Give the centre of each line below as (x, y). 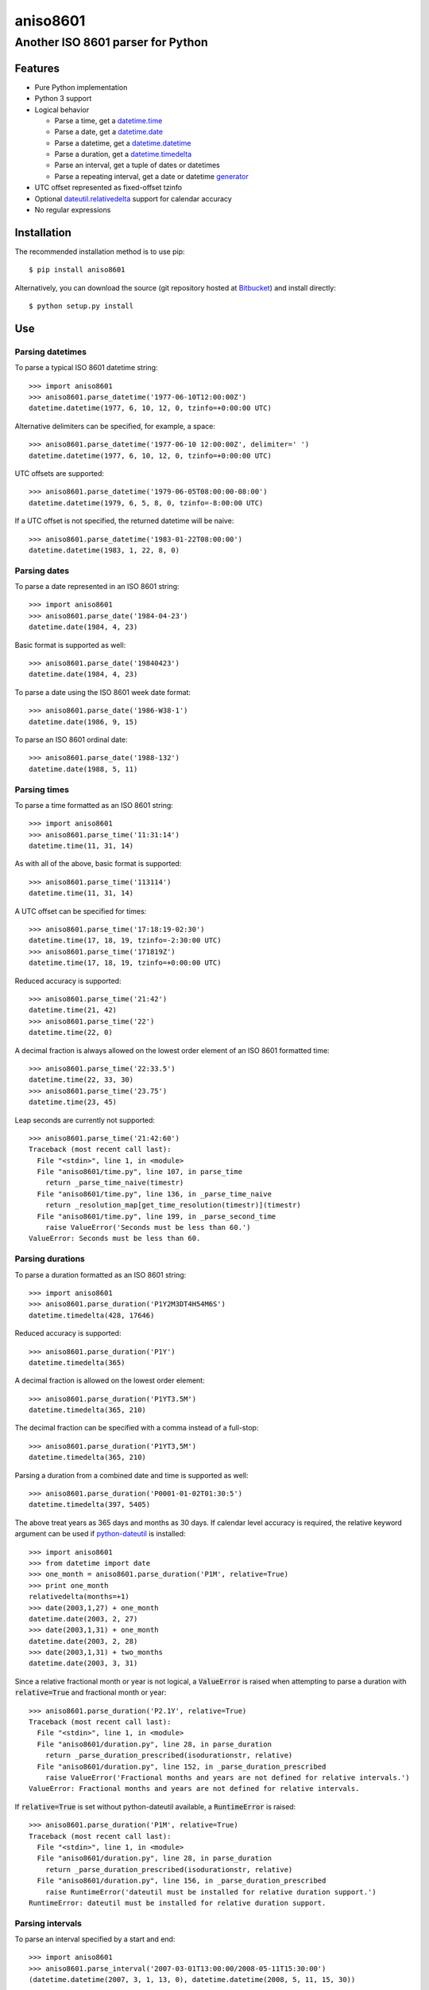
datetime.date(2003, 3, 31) (83, 1663)
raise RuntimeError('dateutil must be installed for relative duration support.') (211, 1892)
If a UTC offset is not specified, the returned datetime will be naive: (124, 521)
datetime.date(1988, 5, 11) (83, 769)
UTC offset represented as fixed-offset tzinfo (108, 188)
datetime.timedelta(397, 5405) (90, 1505)
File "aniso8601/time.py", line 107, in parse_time (139, 1172)
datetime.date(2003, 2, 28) (83, 1641)
